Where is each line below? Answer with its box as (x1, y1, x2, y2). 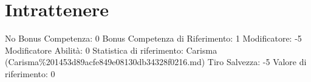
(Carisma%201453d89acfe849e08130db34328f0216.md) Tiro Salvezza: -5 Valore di (5, 55, 307, 68)
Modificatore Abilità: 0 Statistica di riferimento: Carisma (5, 43, 217, 56)
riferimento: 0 (5, 67, 55, 80)
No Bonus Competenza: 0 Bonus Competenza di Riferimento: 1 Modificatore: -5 (5, 32, 302, 45)
